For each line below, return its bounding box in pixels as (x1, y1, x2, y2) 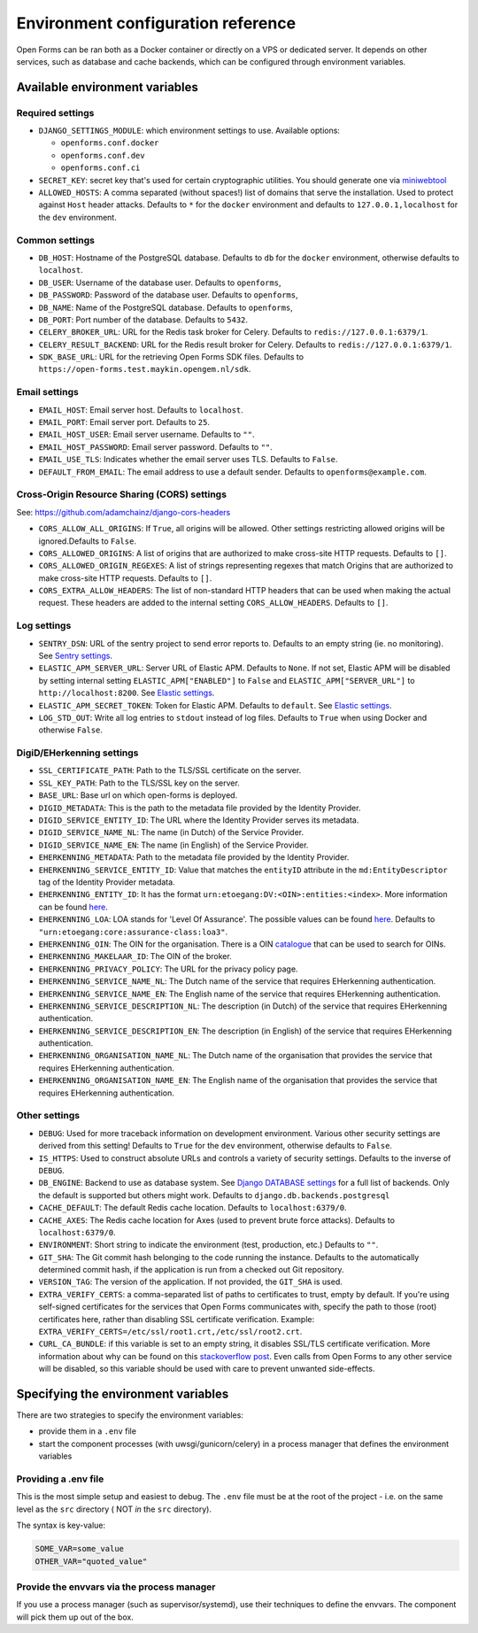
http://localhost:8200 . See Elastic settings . (38, 687, 215, 699)
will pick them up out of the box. (16, 1612, 135, 1622)
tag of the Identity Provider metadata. (38, 877, 176, 887)
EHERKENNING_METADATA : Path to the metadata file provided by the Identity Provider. (38, 852, 350, 863)
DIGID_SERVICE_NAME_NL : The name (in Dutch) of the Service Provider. (38, 827, 305, 838)
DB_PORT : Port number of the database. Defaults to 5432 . (38, 314, 248, 325)
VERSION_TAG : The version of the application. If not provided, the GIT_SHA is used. (38, 1276, 343, 1288)
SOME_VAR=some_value (35, 1544, 124, 1554)
